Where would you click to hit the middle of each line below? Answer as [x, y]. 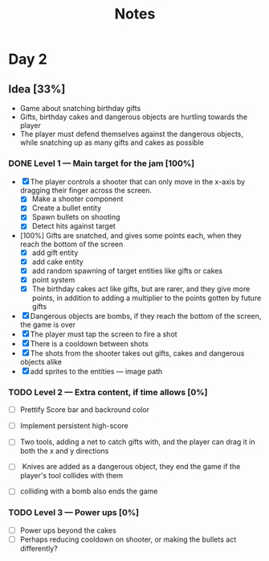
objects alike [41, 361]
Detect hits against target [74, 226]
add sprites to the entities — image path [96, 371]
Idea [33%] [37, 89]
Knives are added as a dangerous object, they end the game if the [131, 467]
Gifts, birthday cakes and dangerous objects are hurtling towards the [133, 117]
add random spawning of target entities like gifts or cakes [127, 270]
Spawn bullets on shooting [76, 217]
